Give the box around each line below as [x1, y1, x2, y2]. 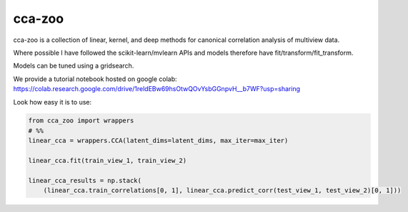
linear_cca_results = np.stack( [28, 176, 142, 184]
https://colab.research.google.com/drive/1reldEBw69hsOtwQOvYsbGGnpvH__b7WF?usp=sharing [13, 85, 300, 93]
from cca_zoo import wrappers [28, 117, 134, 124]
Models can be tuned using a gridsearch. [13, 61, 134, 70]
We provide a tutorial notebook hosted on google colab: [13, 75, 178, 83]
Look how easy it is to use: [13, 97, 92, 106]
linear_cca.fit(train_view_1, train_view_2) [28, 157, 187, 165]
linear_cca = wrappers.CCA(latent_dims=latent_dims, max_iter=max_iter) [28, 137, 289, 145]
